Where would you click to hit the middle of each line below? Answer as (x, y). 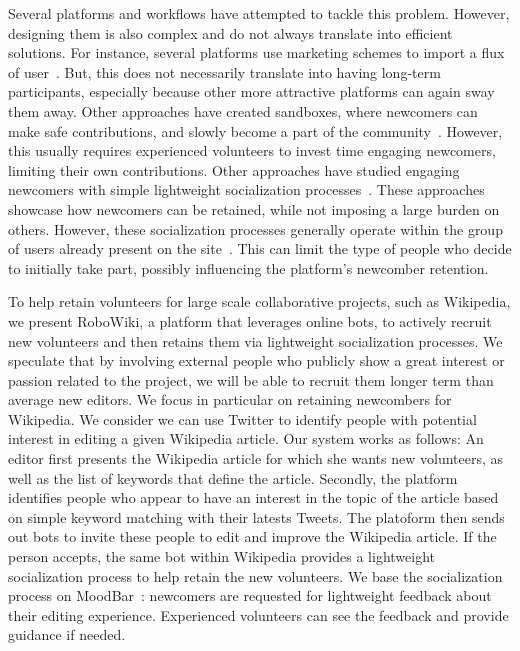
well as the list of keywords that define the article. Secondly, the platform (233, 477)
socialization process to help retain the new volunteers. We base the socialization (255, 575)
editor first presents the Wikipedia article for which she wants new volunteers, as (256, 458)
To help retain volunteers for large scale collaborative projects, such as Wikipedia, (259, 301)
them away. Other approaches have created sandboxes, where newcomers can (243, 110)
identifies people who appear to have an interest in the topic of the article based (253, 497)
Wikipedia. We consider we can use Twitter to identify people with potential (242, 418)
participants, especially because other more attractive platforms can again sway (251, 91)
